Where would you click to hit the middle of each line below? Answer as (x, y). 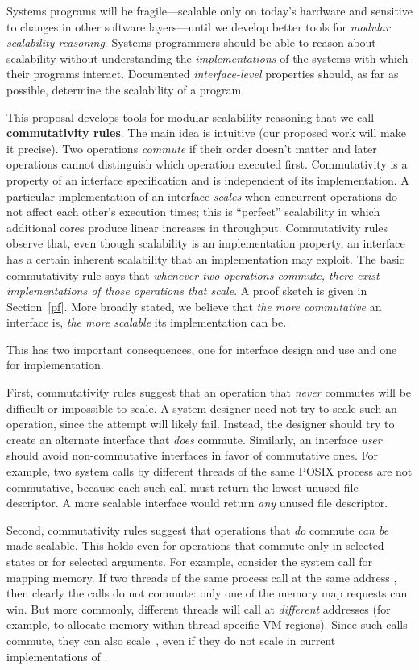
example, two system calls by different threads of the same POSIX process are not (209, 471)
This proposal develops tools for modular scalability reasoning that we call (191, 117)
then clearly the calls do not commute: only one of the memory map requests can (207, 593)
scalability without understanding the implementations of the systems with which (207, 58)
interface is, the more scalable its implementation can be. (147, 322)
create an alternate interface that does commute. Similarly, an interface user (194, 439)
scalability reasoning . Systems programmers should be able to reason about (191, 42)
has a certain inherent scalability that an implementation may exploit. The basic (205, 258)
